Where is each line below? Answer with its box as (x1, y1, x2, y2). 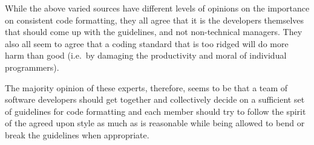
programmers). (5, 60, 59, 73)
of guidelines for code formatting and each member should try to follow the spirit (5, 105, 306, 117)
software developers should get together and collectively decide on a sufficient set (5, 93, 305, 106)
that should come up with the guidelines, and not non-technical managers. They (5, 25, 303, 38)
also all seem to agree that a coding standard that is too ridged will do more (5, 37, 289, 50)
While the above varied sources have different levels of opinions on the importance (5, 2, 310, 14)
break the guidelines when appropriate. (5, 128, 149, 141)
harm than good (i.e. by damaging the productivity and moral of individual (5, 49, 287, 62)
